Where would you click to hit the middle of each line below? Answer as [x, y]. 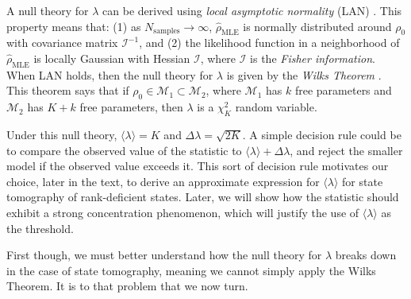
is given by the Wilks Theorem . [304, 74]
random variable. [276, 107]
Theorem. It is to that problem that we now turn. [127, 286]
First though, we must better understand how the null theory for [164, 255]
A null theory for [48, 10]
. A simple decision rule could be [322, 134]
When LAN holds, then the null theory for [110, 74]
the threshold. [40, 228]
